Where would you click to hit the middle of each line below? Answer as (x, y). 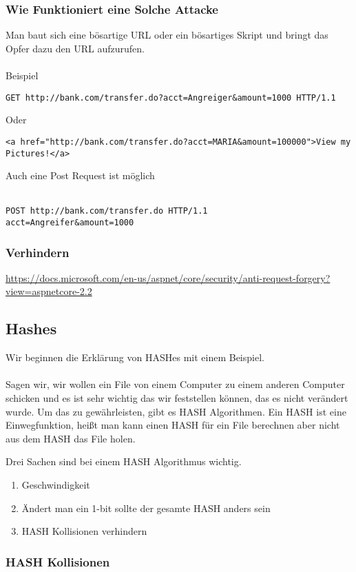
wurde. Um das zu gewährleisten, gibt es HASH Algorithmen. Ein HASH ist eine (176, 411)
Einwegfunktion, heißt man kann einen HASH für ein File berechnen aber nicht (173, 425)
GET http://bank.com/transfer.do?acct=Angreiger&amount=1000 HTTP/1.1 (171, 98)
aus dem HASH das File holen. (71, 438)
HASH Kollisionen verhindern (84, 531)
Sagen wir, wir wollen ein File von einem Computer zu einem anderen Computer (175, 384)
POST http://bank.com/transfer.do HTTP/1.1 (107, 211)
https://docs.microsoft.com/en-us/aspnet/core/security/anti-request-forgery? (168, 277)
